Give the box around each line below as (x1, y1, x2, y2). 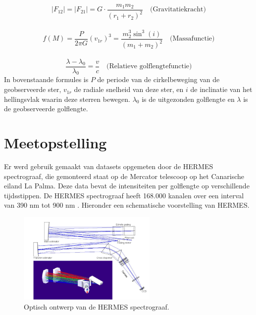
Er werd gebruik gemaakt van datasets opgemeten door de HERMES (4, 161, 213, 171)
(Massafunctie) (170, 35, 215, 43)
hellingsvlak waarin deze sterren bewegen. (4, 93, 130, 104)
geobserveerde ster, (4, 84, 61, 94)
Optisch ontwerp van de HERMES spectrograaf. (24, 301, 169, 312)
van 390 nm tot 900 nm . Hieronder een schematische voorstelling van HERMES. (4, 200, 250, 210)
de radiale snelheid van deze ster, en (74, 84, 184, 94)
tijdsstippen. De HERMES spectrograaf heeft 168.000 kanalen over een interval (4, 190, 244, 200)
